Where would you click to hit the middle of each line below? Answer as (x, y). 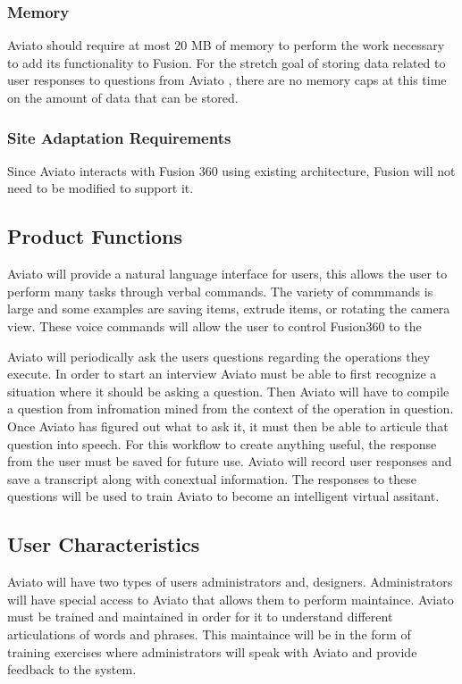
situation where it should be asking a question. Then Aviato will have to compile (228, 391)
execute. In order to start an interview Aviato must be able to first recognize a (222, 374)
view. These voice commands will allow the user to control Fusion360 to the (214, 325)
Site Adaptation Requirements (119, 137)
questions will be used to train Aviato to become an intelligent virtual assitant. (223, 496)
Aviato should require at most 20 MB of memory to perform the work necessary (226, 45)
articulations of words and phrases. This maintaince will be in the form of (209, 634)
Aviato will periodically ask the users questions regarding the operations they (219, 356)
